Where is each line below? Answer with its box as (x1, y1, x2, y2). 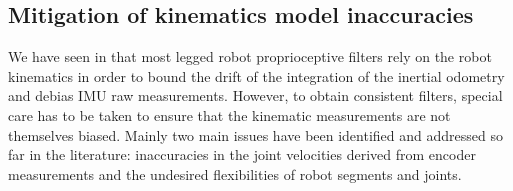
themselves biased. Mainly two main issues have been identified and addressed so (8, 124, 503, 145)
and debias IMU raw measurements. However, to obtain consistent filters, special (8, 85, 503, 106)
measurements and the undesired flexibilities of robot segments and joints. (8, 163, 462, 184)
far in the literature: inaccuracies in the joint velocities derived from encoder (8, 144, 476, 165)
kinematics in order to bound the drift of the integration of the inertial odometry (8, 65, 505, 86)
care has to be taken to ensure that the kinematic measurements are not (8, 104, 451, 125)
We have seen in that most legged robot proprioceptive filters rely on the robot (8, 46, 492, 67)
